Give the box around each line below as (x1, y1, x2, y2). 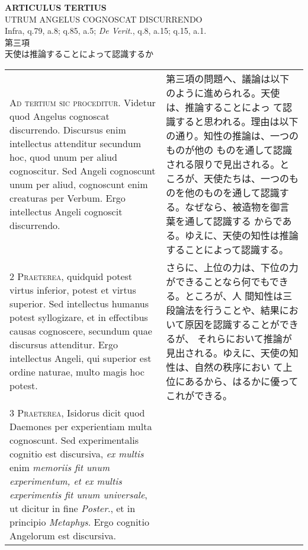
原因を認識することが (184, 317, 280, 331)
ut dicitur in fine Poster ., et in (9, 501, 136, 515)
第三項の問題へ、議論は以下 (166, 71, 290, 85)
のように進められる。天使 (166, 85, 280, 100)
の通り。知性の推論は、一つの (166, 128, 299, 142)
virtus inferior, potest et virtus (9, 283, 136, 297)
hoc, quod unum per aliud (9, 150, 117, 164)
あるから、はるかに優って (185, 374, 299, 388)
